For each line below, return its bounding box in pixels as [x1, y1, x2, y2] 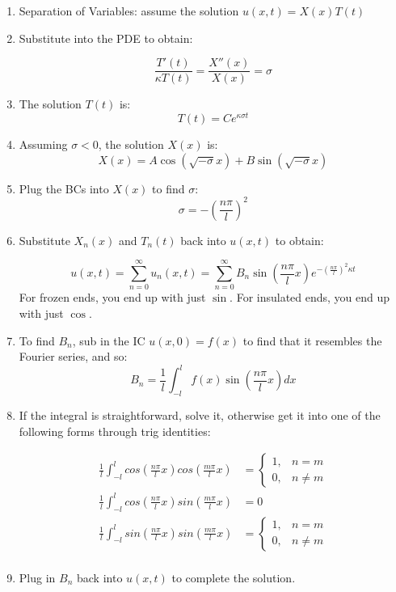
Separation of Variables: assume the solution [19, 2, 239, 19]
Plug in [19, 569, 56, 586]
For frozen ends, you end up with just [19, 289, 206, 306]
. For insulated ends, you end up [230, 289, 390, 306]
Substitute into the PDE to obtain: [19, 29, 193, 46]
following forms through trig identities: [19, 422, 211, 439]
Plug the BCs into [19, 180, 109, 197]
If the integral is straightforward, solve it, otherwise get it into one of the [19, 407, 381, 423]
